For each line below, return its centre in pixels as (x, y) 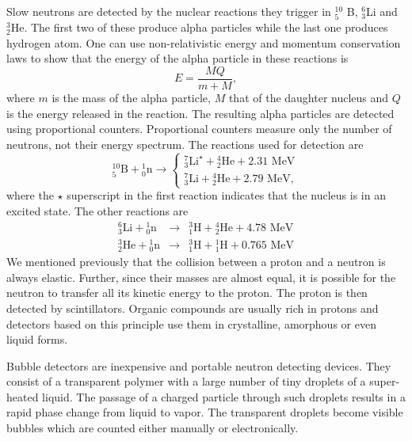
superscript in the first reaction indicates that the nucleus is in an (226, 195)
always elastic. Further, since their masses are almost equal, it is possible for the (201, 277)
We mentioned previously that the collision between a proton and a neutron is (196, 262)
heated (23, 396)
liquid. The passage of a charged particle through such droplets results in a (224, 396)
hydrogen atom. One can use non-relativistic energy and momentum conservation (204, 42)
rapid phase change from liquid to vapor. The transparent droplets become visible (205, 412)
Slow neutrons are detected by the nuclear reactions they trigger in (169, 11)
